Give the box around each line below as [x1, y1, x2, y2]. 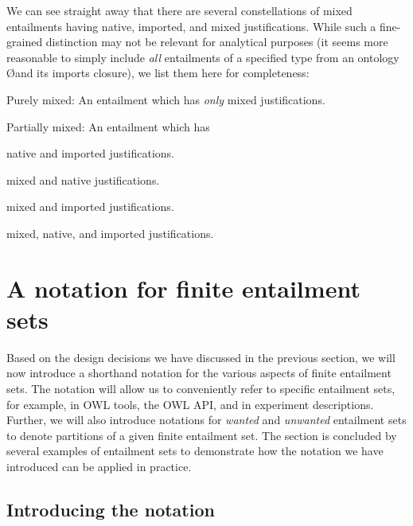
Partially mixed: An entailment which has [6, 118, 210, 134]
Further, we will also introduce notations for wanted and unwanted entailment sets [6, 411, 407, 428]
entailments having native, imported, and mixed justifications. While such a [6, 18, 376, 34]
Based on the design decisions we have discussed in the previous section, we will [6, 349, 395, 365]
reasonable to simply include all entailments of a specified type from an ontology [6, 49, 399, 65]
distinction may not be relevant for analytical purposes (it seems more [45, 33, 388, 50]
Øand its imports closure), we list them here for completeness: [6, 64, 310, 81]
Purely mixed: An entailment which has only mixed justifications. [6, 91, 325, 107]
